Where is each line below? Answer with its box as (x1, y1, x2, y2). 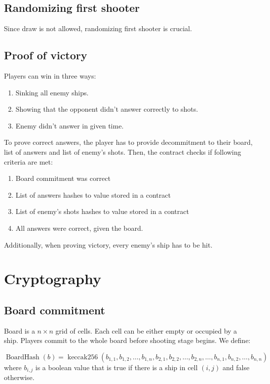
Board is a (4, 325, 35, 336)
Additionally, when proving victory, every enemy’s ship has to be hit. (4, 239, 213, 250)
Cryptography (4, 268, 101, 289)
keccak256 (67, 353, 98, 361)
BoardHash (5, 353, 39, 361)
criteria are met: (4, 156, 53, 167)
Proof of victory (4, 47, 87, 63)
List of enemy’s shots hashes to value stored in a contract (15, 206, 189, 216)
